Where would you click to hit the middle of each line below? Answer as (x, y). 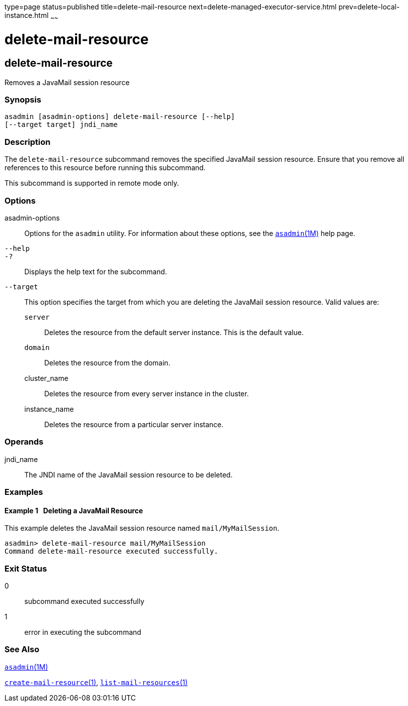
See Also (22, 649)
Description (28, 142)
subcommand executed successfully (84, 601)
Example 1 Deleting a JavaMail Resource (74, 510)
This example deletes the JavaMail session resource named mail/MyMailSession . (142, 528)
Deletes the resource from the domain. (107, 362)
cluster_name (46, 378)
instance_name (49, 409)
